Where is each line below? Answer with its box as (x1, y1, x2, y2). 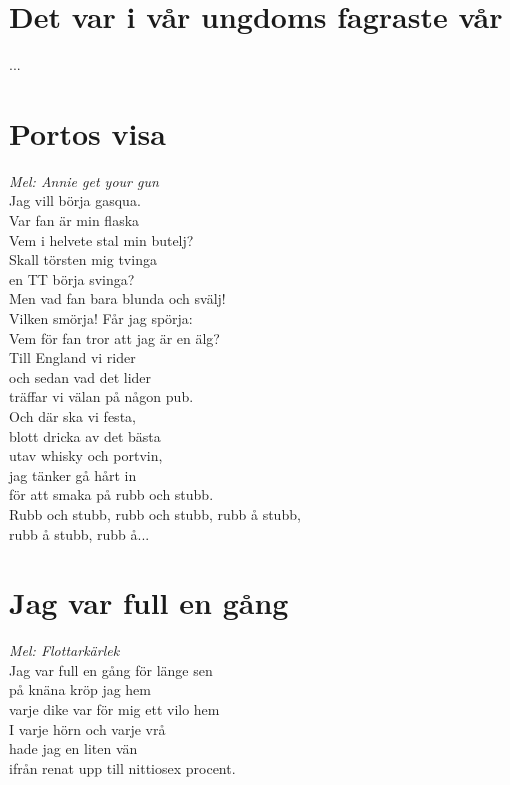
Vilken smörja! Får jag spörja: (9, 308, 193, 328)
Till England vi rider (9, 347, 136, 368)
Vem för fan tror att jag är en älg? (9, 327, 220, 348)
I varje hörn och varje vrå (9, 718, 166, 739)
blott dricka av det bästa (9, 425, 161, 446)
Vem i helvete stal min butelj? (9, 229, 194, 250)
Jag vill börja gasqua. (9, 190, 141, 211)
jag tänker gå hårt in (9, 464, 137, 485)
